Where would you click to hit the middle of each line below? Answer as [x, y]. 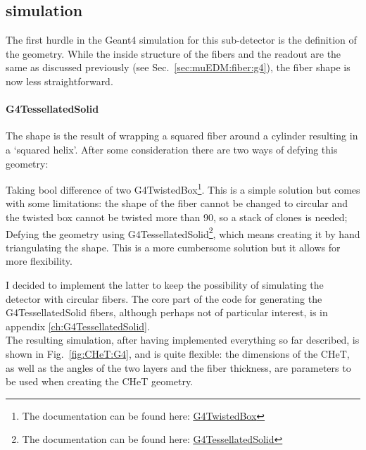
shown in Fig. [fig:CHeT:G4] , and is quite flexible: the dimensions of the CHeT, [178, 354]
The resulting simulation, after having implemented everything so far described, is [183, 340]
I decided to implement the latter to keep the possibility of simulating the [165, 285]
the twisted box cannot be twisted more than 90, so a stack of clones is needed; [177, 217]
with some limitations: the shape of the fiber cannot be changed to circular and [177, 203]
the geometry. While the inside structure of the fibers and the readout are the [173, 53]
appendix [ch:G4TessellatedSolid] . [78, 326]
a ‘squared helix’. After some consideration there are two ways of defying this [172, 149]
